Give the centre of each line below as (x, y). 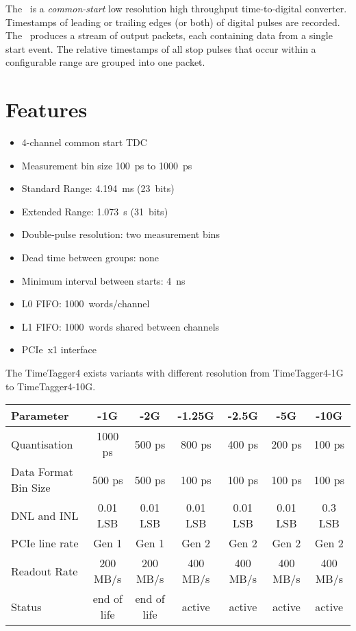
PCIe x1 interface (59, 349)
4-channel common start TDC (84, 142)
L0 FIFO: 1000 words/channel (86, 303)
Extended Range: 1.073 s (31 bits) (95, 211)
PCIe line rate (45, 543)
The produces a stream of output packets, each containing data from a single (169, 35)
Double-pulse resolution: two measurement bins (120, 234)
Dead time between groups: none (90, 258)
